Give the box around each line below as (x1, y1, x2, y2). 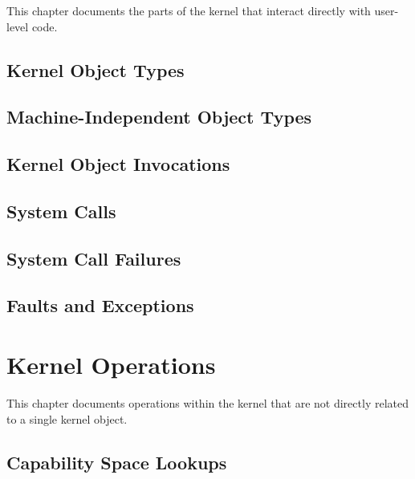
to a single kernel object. (6, 410, 128, 427)
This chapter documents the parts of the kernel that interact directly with (6, 2, 371, 18)
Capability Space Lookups (6, 449, 227, 474)
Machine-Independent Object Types (6, 104, 312, 129)
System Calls (6, 198, 116, 223)
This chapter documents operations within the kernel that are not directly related (6, 395, 409, 411)
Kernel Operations (6, 348, 216, 381)
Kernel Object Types (6, 57, 185, 82)
